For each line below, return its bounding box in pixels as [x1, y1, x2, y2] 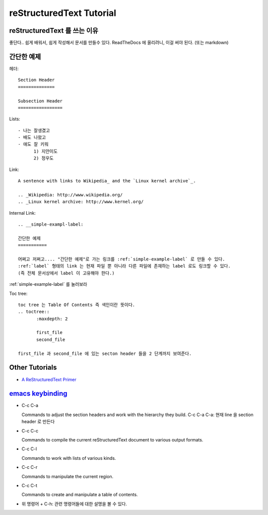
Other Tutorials [9, 363, 57, 372]
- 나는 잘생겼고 [18, 127, 50, 133]
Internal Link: [9, 210, 36, 216]
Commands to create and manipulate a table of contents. [21, 492, 138, 498]
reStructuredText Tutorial [9, 7, 117, 18]
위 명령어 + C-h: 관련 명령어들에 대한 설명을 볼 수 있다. [21, 501, 128, 507]
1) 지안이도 [33, 148, 58, 154]
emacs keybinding [9, 389, 67, 398]
